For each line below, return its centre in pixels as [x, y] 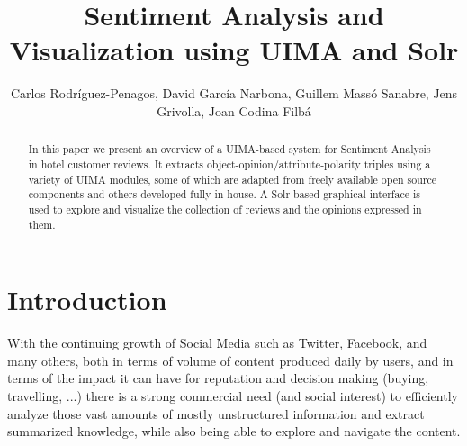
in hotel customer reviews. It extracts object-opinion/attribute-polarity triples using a [229, 164]
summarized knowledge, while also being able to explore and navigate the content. [234, 431]
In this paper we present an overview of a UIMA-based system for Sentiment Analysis [229, 149]
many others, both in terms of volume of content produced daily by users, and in [230, 360]
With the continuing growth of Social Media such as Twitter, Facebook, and [217, 343]
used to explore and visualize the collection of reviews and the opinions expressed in [225, 209]
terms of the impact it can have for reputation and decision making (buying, [218, 378]
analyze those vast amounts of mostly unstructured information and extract [216, 413]
